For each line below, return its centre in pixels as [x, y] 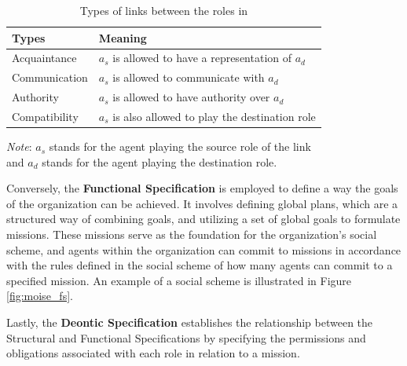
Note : [19, 146]
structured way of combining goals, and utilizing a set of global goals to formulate [203, 219]
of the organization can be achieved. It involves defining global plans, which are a [202, 203]
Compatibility [45, 116]
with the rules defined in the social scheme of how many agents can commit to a [200, 265]
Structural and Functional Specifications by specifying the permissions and [186, 337]
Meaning [123, 37]
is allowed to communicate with [189, 77]
